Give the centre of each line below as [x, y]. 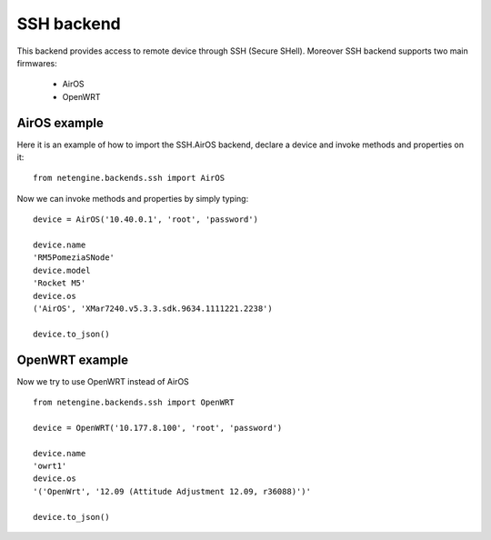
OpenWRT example [73, 360]
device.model [62, 270]
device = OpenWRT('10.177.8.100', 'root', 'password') [158, 428]
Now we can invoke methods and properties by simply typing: [133, 198]
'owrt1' [50, 465]
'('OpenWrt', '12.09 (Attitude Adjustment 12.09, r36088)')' [172, 491]
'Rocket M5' [60, 283]
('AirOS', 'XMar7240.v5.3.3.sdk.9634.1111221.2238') [153, 308]
